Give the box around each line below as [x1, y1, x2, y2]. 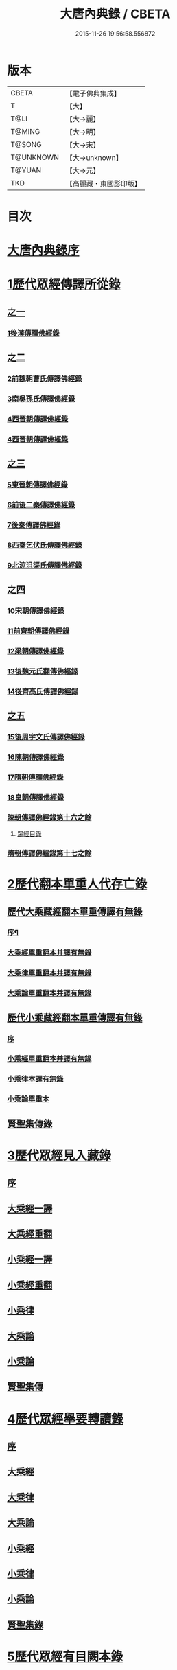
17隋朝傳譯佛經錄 [7, 772, 64, 782]
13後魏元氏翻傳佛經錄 [7, 666, 78, 676]
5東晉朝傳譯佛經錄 [7, 480, 69, 489]
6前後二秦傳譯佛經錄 [7, 500, 75, 509]
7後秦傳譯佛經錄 [7, 520, 61, 529]
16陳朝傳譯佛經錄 [7, 752, 64, 762]
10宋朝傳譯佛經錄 [7, 605, 64, 615]
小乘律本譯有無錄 [7, 1074, 64, 1084]
